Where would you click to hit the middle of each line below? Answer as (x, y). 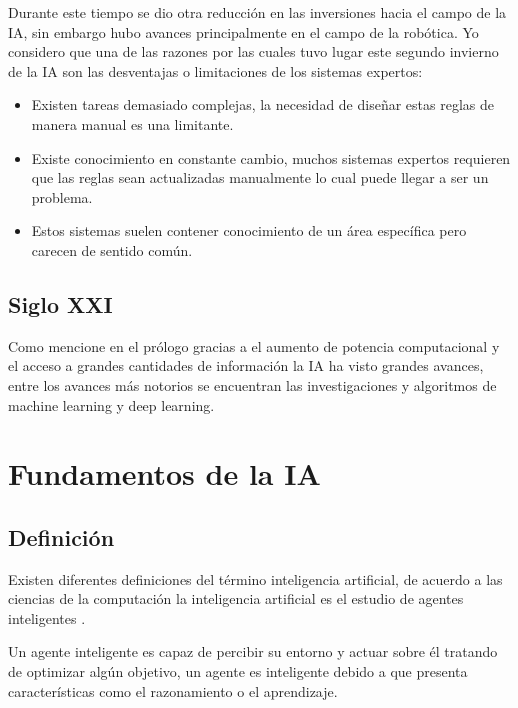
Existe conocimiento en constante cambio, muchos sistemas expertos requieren (271, 157)
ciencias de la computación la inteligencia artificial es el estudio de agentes (236, 598)
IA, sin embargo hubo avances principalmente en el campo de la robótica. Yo (243, 31)
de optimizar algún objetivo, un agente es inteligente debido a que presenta (238, 671)
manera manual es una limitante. (132, 123)
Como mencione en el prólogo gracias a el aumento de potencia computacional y (254, 345)
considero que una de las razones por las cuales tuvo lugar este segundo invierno (253, 51)
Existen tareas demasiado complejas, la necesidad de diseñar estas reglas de (262, 104)
